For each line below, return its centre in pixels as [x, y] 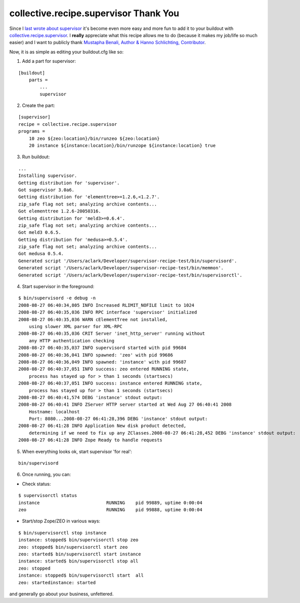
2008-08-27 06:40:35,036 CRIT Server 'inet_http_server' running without [112, 334]
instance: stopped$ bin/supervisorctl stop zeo [78, 540]
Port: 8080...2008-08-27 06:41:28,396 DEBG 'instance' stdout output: [118, 419]
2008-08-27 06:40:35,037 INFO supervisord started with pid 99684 [102, 348]
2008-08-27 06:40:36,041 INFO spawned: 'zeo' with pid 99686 [96, 355]
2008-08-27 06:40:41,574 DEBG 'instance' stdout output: [91, 397]
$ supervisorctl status [48, 495]
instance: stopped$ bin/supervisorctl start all [81, 575]
